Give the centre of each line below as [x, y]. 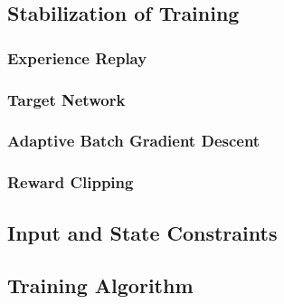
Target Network [66, 99]
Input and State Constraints [142, 232]
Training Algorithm [100, 285]
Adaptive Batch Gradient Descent [134, 141]
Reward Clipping [71, 182]
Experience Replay [77, 57]
